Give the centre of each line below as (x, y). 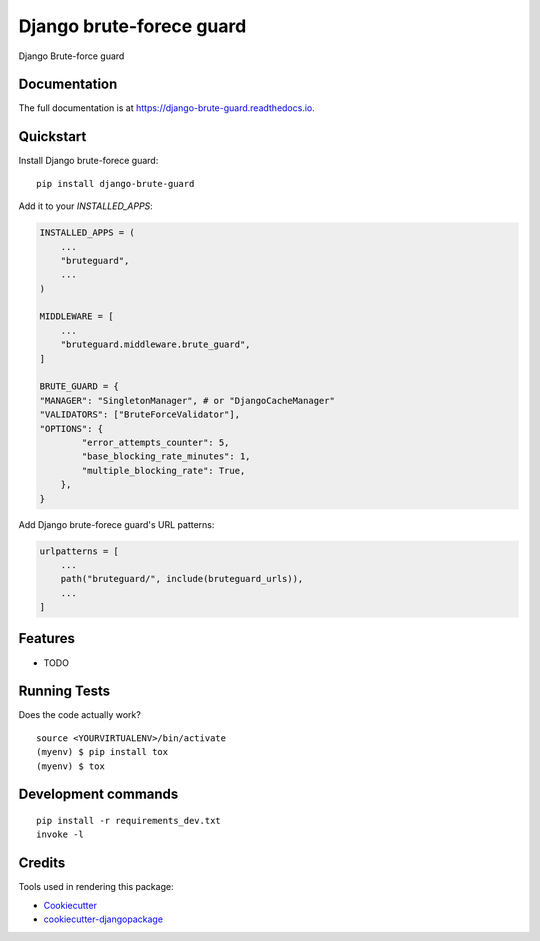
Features (46, 638)
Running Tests (64, 691)
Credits (42, 863)
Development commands (98, 794)
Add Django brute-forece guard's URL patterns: (116, 524)
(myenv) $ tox (70, 766)
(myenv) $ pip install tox (102, 752)
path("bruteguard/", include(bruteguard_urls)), (182, 579)
